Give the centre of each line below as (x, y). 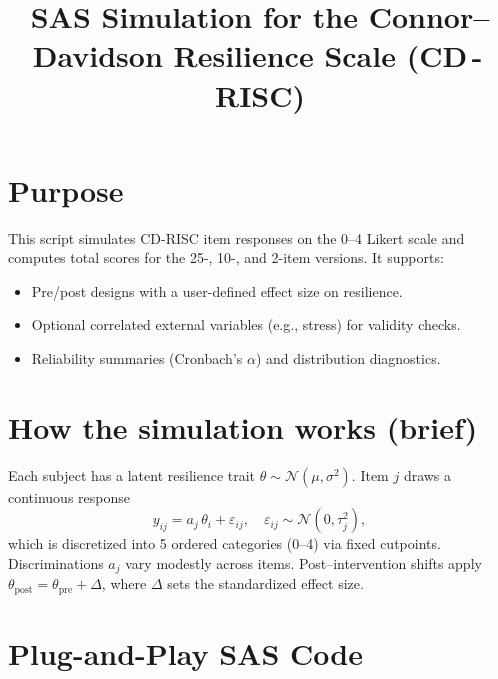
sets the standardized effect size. (265, 583)
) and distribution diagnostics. (348, 358)
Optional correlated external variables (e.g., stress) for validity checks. (246, 324)
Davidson (97, 55)
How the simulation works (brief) (243, 426)
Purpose (66, 189)
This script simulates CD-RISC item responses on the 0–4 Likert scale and (236, 237)
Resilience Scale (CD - (328, 55)
